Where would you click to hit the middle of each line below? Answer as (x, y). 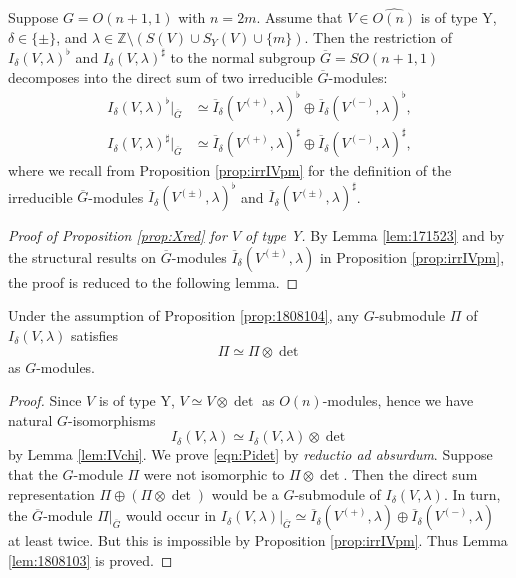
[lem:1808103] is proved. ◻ (90, 559)
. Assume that (299, 17)
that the (33, 474)
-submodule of (337, 493)
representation (51, 493)
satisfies (94, 335)
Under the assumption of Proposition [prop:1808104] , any (184, 315)
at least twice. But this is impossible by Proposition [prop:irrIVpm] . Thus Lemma (258, 540)
